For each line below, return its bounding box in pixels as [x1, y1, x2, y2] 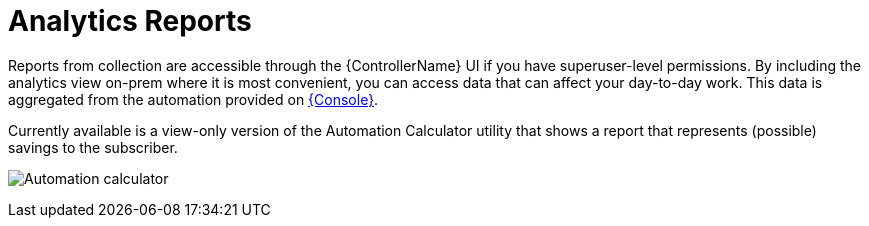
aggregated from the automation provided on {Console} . [8, 90, 379, 108]
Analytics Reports [8, 4, 252, 38]
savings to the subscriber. [8, 138, 178, 156]
